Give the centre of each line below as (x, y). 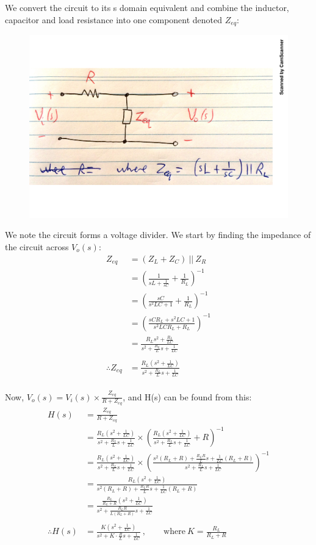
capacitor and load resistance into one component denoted (114, 19)
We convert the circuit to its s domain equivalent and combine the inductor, (147, 7)
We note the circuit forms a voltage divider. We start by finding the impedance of (158, 235)
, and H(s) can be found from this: (187, 396)
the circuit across (37, 246)
